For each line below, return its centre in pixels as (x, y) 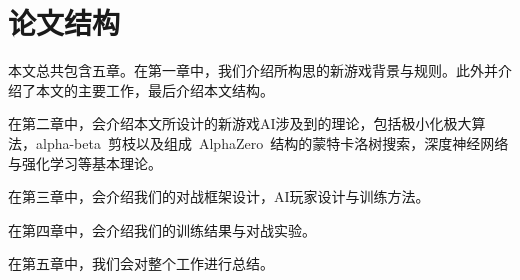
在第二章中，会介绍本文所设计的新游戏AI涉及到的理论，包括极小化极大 (240, 123)
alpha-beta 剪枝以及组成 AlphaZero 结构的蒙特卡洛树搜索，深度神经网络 (272, 142)
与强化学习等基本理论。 (85, 162)
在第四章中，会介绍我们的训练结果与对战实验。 (162, 229)
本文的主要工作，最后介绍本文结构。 (154, 89)
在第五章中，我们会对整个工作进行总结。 (141, 263)
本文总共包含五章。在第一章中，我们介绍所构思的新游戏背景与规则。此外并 (253, 70)
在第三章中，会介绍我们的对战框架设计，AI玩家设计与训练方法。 (219, 196)
